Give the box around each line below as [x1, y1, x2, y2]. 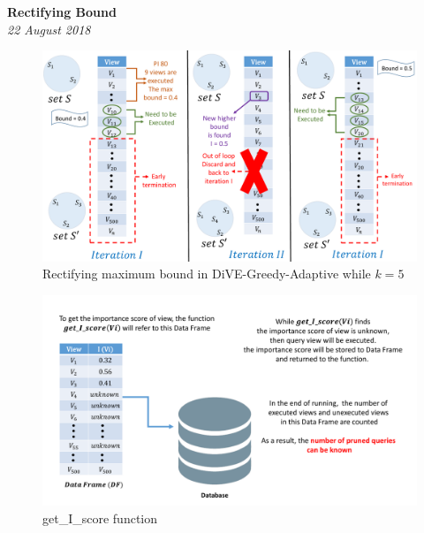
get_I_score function [42, 508, 158, 527]
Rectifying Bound [7, 3, 117, 20]
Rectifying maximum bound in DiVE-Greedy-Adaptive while [42, 264, 371, 283]
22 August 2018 [7, 19, 91, 38]
